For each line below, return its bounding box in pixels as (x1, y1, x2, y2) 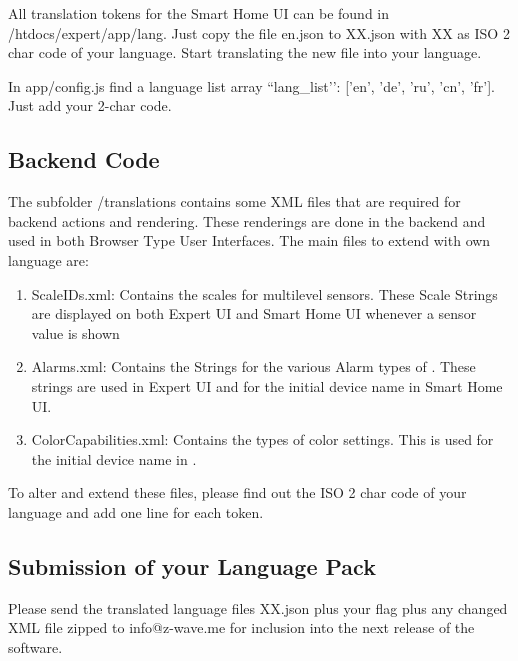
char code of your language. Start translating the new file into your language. (8, 42, 482, 63)
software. (8, 636, 63, 657)
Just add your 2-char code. (8, 95, 172, 116)
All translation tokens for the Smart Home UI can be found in (8, 3, 390, 23)
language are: (8, 249, 89, 270)
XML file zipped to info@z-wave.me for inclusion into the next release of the (8, 617, 475, 638)
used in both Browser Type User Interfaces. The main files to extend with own (8, 230, 491, 251)
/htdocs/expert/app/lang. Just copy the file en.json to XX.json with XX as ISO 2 (8, 22, 510, 43)
